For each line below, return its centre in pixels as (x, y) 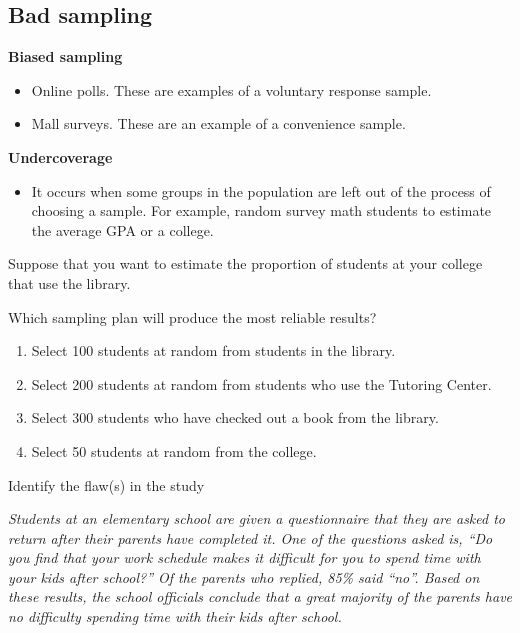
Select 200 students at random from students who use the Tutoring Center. (261, 383)
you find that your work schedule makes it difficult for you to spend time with (244, 557)
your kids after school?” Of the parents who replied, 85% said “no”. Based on (244, 576)
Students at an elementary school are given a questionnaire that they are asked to (256, 518)
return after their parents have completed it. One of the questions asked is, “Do (250, 537)
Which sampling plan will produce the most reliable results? (192, 316)
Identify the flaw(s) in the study (106, 484)
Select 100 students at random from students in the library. (213, 350)
